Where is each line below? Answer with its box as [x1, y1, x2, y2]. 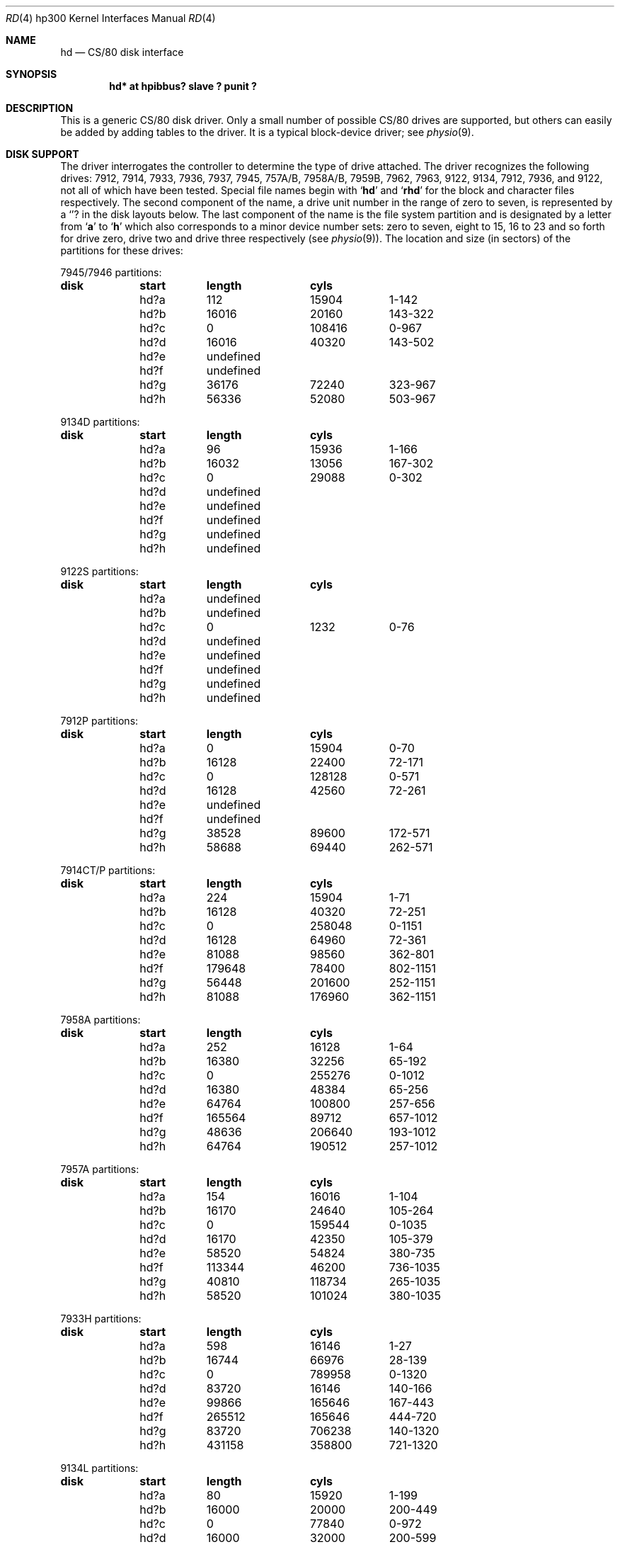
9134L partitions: [60, 1462, 139, 1474]
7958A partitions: [60, 1014, 141, 1026]
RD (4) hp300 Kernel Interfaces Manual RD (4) [6, 12, 216, 24]
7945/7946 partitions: [60, 266, 162, 278]
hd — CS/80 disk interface [60, 46, 184, 58]
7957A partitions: [60, 1163, 139, 1175]
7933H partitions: [60, 1313, 142, 1325]
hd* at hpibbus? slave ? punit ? [109, 80, 257, 92]
